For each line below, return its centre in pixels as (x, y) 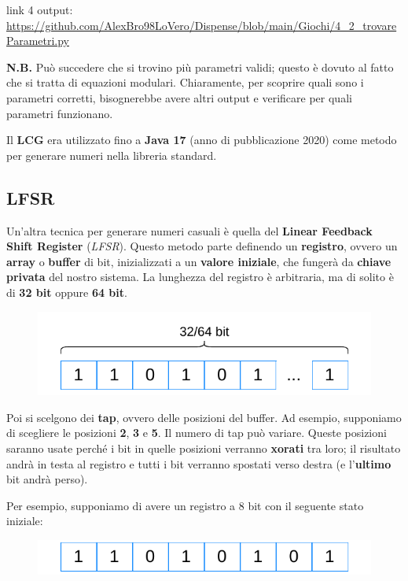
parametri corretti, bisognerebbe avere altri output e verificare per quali (179, 97)
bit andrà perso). (47, 479)
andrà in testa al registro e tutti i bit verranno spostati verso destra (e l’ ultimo (199, 463)
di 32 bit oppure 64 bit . (67, 292)
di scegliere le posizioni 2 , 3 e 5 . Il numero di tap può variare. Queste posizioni (197, 433)
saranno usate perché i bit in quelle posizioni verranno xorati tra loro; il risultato (204, 448)
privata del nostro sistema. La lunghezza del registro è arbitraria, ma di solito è (200, 277)
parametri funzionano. (60, 113)
